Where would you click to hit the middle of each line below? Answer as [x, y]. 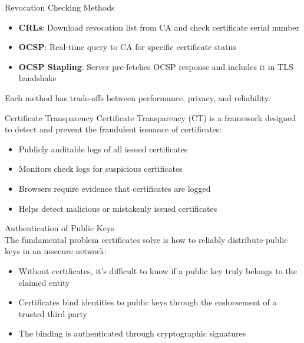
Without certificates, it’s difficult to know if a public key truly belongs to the [158, 270]
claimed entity [44, 282]
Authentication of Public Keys [60, 228]
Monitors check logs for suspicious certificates [100, 169]
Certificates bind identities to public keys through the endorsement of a [148, 302]
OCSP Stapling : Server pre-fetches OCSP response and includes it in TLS [156, 66]
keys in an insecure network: [56, 251]
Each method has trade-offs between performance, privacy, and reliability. [138, 97]
